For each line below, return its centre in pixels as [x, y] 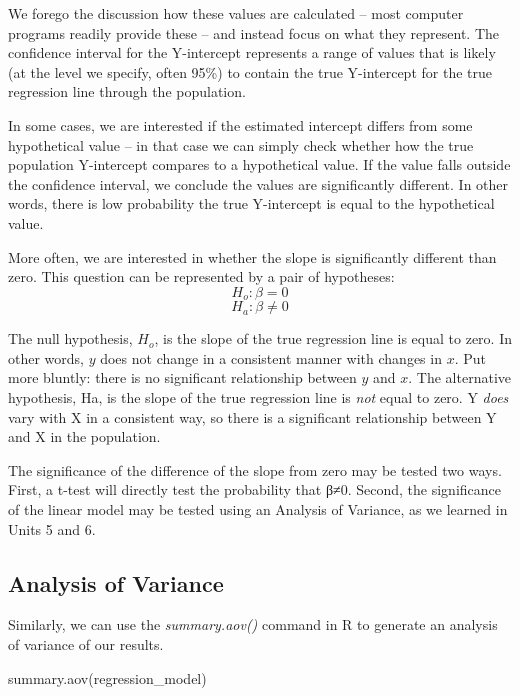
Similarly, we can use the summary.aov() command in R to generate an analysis [253, 624]
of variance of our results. [86, 643]
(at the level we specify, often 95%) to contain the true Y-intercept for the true [250, 71]
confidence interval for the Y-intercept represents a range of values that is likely [252, 52]
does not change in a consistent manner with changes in [271, 357]
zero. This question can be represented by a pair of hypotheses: [201, 276]
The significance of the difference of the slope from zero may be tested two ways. [255, 469]
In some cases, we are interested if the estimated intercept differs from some [240, 124]
